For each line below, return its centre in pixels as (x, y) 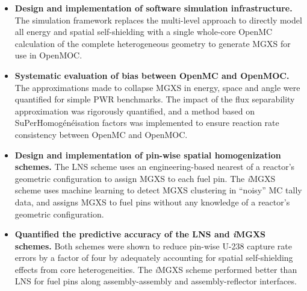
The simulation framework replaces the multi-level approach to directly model (158, 20)
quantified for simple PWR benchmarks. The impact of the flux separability (155, 99)
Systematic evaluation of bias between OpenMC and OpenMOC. (152, 75)
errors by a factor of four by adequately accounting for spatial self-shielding (154, 258)
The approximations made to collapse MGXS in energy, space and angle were (157, 87)
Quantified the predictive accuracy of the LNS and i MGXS (140, 234)
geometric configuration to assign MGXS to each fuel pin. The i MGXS (145, 178)
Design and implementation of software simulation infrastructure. (153, 8)
